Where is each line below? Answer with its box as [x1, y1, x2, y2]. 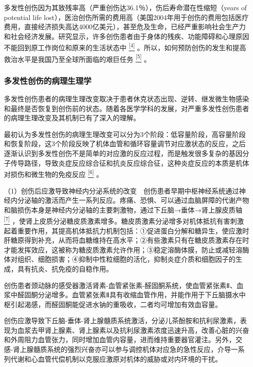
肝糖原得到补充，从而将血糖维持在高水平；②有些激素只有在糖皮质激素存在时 [4, 235, 249, 245]
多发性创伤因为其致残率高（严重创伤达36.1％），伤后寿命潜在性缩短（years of [4, 2, 247, 12]
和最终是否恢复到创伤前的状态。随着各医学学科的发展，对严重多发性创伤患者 [4, 103, 249, 113]
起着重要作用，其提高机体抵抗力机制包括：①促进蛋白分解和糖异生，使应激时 [4, 225, 249, 235]
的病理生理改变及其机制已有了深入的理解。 [4, 113, 140, 123]
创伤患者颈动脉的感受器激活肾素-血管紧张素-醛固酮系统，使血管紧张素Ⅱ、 [4, 280, 237, 290]
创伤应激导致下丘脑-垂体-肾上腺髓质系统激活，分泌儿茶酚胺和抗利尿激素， [4, 315, 240, 326]
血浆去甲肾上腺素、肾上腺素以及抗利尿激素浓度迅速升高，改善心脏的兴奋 [17, 325, 249, 335]
